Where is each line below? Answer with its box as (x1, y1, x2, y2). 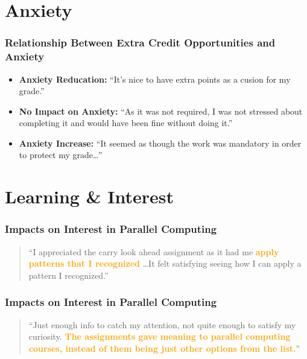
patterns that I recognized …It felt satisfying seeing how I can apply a (28, 257, 302, 270)
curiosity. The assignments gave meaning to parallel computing (28, 330, 291, 343)
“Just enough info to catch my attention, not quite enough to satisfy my (28, 318, 296, 331)
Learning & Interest (5, 184, 174, 209)
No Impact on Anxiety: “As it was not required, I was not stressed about (19, 104, 303, 117)
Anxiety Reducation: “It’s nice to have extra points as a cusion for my (19, 72, 291, 85)
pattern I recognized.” (28, 268, 109, 281)
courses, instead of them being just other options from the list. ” (28, 342, 300, 354)
